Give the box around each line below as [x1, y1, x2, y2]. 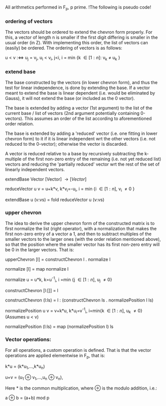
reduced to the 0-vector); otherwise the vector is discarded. [5, 141, 128, 147]
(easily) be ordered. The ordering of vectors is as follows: [5, 45, 122, 51]
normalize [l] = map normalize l [5, 266, 69, 272]
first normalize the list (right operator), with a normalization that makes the [5, 226, 157, 232]
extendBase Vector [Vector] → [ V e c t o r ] [5, 176, 87, 182]
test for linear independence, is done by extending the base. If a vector [5, 85, 150, 91]
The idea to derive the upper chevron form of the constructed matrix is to [5, 220, 155, 226]
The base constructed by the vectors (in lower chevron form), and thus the [5, 80, 158, 86]
